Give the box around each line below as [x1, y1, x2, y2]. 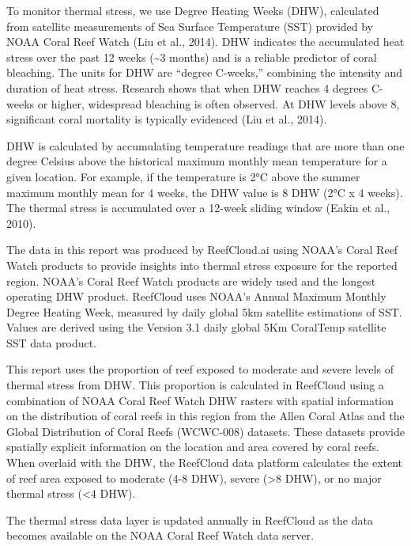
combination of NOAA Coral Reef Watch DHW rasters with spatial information [6, 392, 394, 408]
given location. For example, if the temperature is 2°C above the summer [6, 168, 360, 184]
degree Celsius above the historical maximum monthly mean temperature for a [6, 153, 387, 169]
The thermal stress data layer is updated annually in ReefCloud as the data [6, 511, 373, 528]
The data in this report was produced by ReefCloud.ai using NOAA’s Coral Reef [6, 241, 398, 258]
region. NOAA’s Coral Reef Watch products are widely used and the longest [6, 272, 376, 289]
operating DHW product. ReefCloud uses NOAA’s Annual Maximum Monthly [6, 288, 386, 305]
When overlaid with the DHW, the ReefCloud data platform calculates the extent [6, 454, 403, 471]
